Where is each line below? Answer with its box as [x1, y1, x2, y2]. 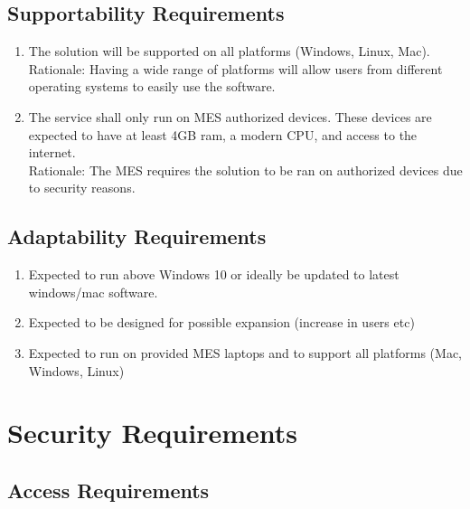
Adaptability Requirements [7, 222, 267, 250]
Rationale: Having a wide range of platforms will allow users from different [28, 59, 443, 78]
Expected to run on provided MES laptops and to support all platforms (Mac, [28, 343, 462, 362]
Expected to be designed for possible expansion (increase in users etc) [28, 313, 415, 332]
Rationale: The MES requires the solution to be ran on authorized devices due [28, 160, 463, 179]
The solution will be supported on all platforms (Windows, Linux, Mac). [28, 42, 430, 61]
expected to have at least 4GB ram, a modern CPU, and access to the [28, 125, 418, 144]
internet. [28, 143, 76, 162]
